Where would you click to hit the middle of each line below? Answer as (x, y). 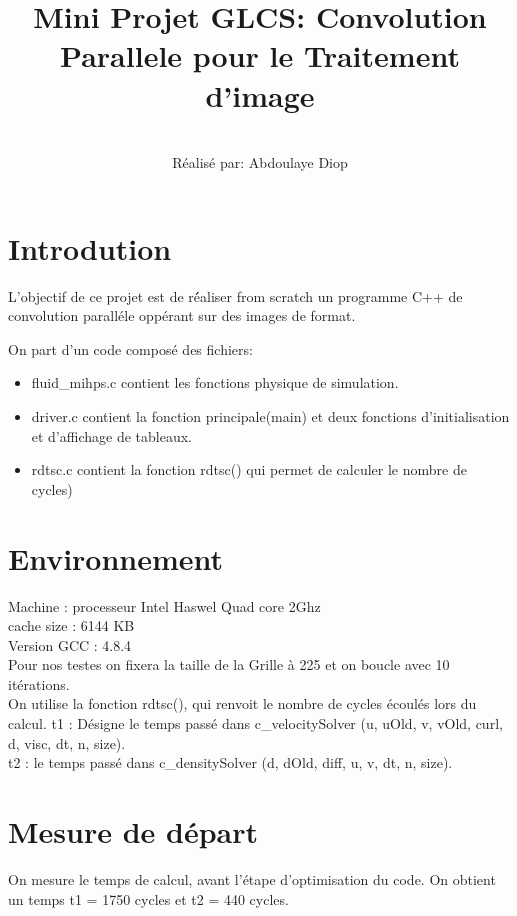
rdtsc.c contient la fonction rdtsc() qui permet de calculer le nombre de (249, 469)
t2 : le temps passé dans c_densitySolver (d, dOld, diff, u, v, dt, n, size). (230, 762)
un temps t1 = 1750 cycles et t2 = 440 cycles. (148, 898)
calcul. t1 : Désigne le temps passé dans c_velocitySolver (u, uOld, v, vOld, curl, (255, 723)
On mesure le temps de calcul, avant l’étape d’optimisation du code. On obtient (252, 878)
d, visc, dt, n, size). (67, 742)
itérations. (39, 683)
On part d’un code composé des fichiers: (130, 348)
